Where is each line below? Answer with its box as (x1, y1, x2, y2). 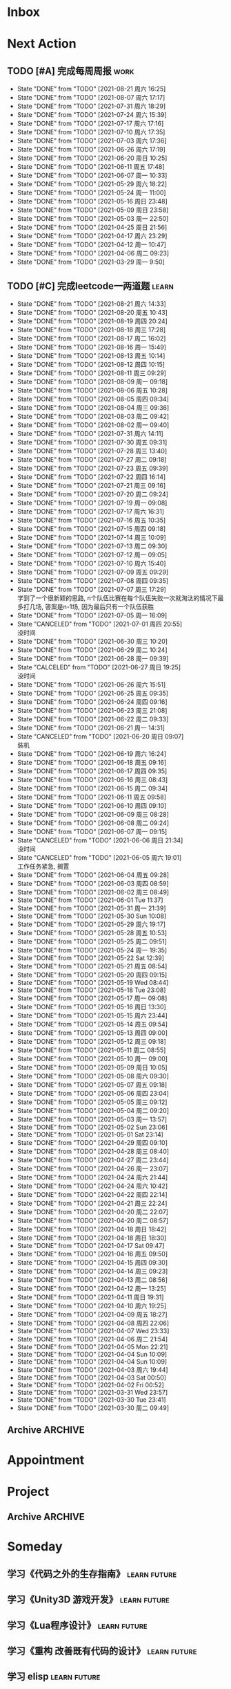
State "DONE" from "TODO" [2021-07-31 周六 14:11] (17, 430, 163, 437)
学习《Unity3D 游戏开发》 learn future (7, 1593, 170, 1606)
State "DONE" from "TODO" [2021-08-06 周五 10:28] (17, 386, 168, 395)
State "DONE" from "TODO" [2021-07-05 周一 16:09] (17, 611, 168, 620)
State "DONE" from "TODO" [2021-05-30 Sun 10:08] (17, 912, 167, 920)
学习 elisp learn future (7, 1671, 101, 1683)
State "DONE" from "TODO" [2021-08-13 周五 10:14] (17, 352, 165, 360)
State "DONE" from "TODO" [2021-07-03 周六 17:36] (17, 136, 167, 145)
